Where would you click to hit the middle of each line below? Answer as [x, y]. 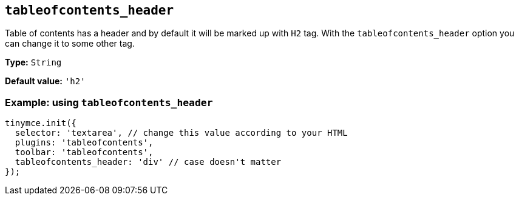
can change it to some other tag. [70, 44]
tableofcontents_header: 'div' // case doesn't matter [148, 162]
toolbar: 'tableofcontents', [84, 152]
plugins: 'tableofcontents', [84, 143]
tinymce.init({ [41, 123]
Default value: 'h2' [45, 81]
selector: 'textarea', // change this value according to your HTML [181, 133]
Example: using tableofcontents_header [109, 102]
